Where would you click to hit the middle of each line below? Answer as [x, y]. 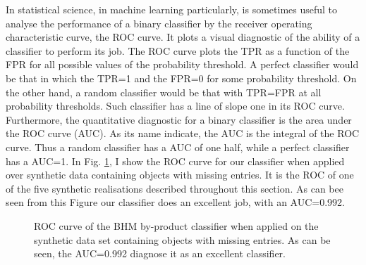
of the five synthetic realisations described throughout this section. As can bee [175, 188]
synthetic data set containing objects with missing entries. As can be [182, 239]
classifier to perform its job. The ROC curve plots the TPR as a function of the [178, 50]
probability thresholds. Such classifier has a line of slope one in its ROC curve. [175, 106]
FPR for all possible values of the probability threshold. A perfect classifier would [182, 64]
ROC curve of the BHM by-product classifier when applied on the [176, 225]
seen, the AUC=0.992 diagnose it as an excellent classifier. [160, 253]
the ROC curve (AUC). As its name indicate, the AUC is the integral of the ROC [183, 133]
